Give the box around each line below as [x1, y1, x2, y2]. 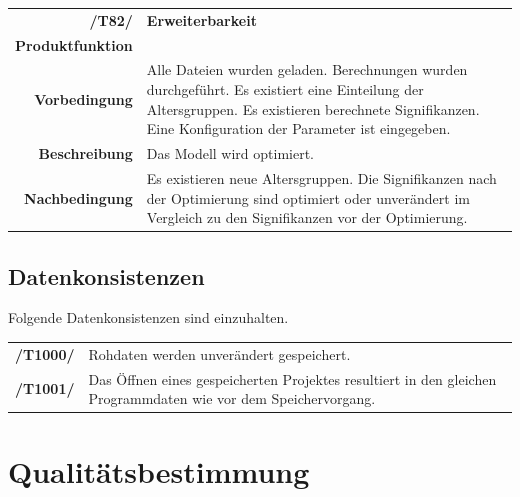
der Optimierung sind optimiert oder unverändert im [146, 187, 470, 208]
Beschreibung [38, 143, 133, 164]
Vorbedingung [34, 88, 133, 109]
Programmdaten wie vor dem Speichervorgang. [88, 388, 376, 409]
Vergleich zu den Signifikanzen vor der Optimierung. [146, 207, 468, 228]
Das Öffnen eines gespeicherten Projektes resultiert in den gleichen [88, 368, 497, 389]
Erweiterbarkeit [146, 9, 257, 30]
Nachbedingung [24, 187, 133, 208]
